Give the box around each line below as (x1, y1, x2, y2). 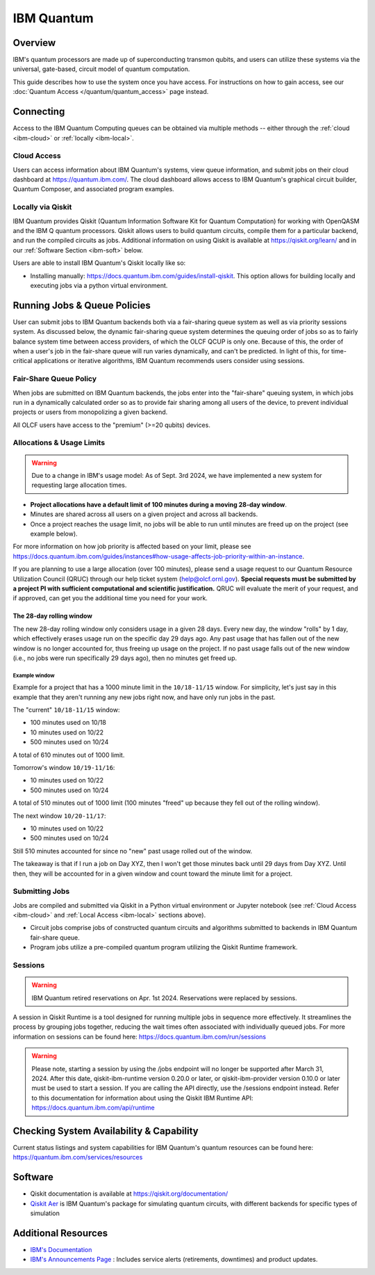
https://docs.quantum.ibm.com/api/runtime (31, 1103, 156, 1112)
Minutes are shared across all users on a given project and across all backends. (30, 510, 258, 518)
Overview (12, 37, 56, 49)
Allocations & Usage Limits (12, 438, 106, 448)
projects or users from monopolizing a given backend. (12, 408, 168, 417)
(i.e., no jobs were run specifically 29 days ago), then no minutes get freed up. (12, 654, 237, 662)
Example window (12, 672, 55, 679)
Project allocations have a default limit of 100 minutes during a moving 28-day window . (30, 500, 287, 508)
